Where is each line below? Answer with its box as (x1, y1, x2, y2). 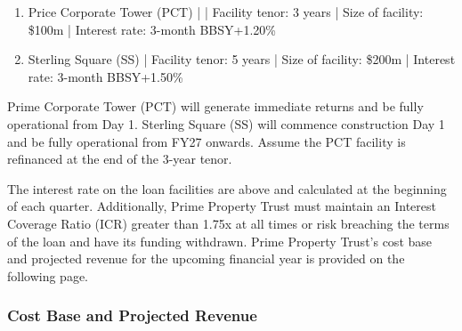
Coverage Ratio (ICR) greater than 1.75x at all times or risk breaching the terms (7, 214, 450, 232)
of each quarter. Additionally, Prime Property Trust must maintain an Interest (7, 197, 436, 215)
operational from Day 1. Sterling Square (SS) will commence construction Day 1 (7, 114, 445, 133)
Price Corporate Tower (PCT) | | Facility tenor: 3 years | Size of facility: (28, 3, 424, 20)
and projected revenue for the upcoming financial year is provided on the (7, 249, 405, 268)
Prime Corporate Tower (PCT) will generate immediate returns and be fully (7, 97, 424, 116)
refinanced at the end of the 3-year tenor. (7, 149, 232, 168)
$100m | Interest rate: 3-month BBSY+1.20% (28, 20, 276, 38)
